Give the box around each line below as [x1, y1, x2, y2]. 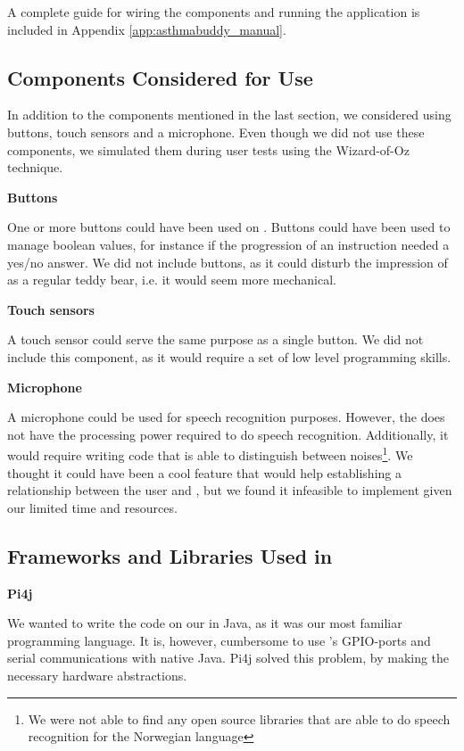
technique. [7, 158, 63, 177]
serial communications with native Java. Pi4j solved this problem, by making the [7, 648, 450, 667]
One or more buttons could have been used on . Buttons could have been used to [7, 218, 451, 236]
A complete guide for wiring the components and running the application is [7, 3, 420, 21]
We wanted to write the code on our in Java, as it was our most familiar [7, 614, 402, 632]
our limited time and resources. [7, 498, 178, 516]
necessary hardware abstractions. [7, 665, 187, 684]
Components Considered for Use [7, 63, 313, 91]
